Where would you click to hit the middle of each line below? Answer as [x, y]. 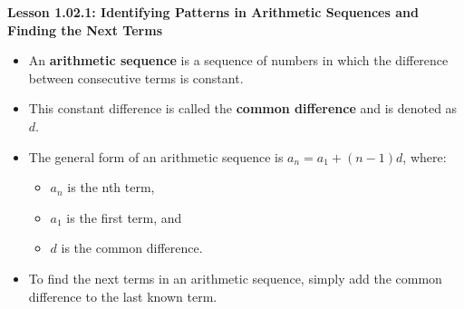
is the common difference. [132, 248]
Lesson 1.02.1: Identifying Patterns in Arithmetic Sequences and [213, 12]
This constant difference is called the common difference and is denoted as [243, 108]
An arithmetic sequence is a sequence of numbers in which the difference [238, 60]
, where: [425, 156]
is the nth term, [111, 187]
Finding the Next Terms [85, 29]
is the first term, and [124, 217]
